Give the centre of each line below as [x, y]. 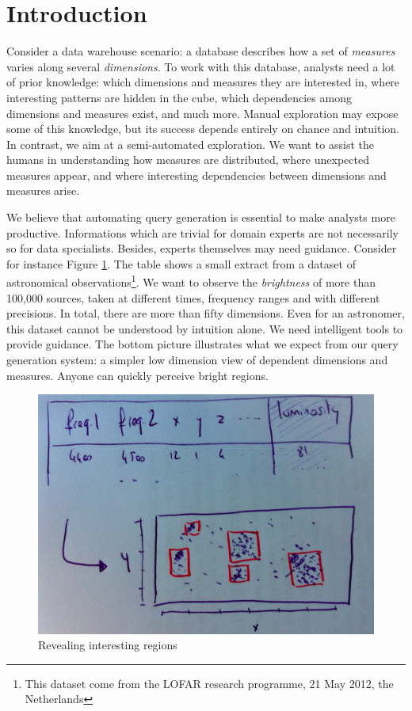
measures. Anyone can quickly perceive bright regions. [137, 375]
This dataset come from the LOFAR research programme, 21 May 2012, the [209, 683]
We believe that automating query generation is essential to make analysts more [201, 217]
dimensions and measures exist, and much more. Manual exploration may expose [202, 113]
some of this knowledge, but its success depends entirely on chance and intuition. [203, 129]
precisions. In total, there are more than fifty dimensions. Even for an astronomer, [206, 313]
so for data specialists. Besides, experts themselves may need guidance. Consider [202, 248]
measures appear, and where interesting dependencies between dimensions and [196, 175]
